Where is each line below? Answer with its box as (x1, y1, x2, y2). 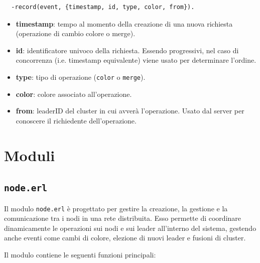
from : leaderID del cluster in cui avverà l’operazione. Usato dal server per (16, 105, 244, 116)
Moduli (4, 145, 55, 165)
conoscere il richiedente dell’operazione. (16, 115, 137, 125)
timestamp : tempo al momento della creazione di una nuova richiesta (16, 18, 233, 29)
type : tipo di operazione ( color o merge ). (16, 71, 146, 82)
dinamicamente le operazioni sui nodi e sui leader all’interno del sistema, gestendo (4, 222, 256, 233)
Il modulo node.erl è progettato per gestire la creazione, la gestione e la (4, 203, 228, 213)
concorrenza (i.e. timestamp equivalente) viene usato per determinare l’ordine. (16, 55, 256, 65)
